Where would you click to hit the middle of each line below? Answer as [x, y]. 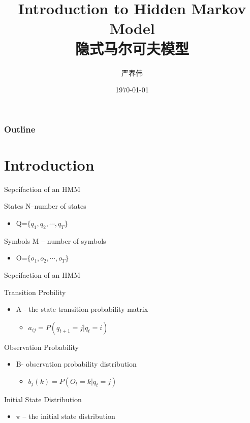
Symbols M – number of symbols [55, 240]
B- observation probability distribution [76, 364]
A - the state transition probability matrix [82, 309]
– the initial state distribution [69, 416]
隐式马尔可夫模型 [132, 48]
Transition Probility [35, 292]
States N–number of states [45, 206]
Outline [20, 129]
